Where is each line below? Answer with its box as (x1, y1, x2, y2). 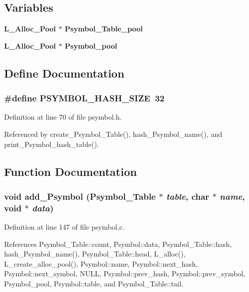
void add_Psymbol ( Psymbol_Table (4, 190, 156, 202)
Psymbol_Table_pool (65, 23, 143, 34)
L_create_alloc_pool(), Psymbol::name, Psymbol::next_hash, (4, 258, 198, 269)
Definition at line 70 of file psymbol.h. (4, 112, 122, 122)
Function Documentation (4, 163, 137, 179)
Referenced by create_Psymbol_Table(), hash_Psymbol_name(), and (4, 128, 223, 139)
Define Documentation (4, 65, 124, 81)
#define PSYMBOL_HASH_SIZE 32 (4, 92, 164, 104)
